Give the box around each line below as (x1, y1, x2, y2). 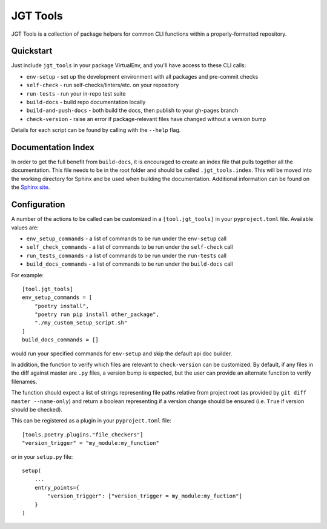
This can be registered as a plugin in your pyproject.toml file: (11, 417, 172, 424)
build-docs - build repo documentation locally (26, 99, 146, 106)
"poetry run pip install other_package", (34, 311, 160, 318)
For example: (11, 271, 44, 278)
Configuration (11, 200, 65, 210)
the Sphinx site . (11, 183, 50, 191)
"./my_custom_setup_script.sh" (34, 320, 128, 326)
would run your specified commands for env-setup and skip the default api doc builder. (11, 350, 233, 357)
